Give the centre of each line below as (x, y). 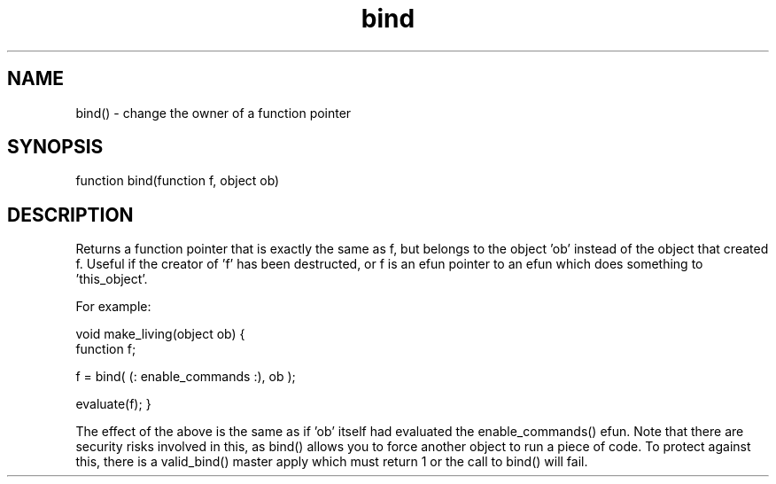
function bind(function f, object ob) (178, 181)
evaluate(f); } (113, 404)
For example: (113, 307)
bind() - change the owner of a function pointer (213, 113)
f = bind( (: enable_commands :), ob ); (186, 377)
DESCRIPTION (70, 215)
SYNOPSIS (55, 147)
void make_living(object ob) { (160, 334)
